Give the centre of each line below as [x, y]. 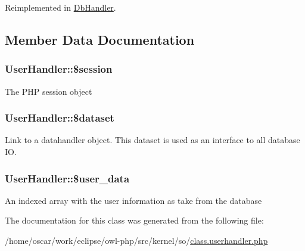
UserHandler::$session [59, 69]
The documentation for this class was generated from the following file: [134, 220]
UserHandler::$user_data [67, 178]
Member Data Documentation [100, 39]
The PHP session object [49, 91]
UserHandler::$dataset [60, 118]
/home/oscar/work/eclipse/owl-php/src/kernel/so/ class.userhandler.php [136, 240]
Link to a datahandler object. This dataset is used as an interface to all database [152, 140]
